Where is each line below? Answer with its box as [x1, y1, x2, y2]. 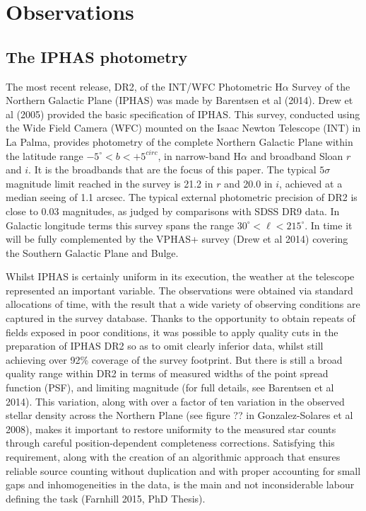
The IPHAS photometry [6, 45, 188, 67]
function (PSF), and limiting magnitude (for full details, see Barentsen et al [6, 380, 334, 395]
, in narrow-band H [158, 148, 241, 163]
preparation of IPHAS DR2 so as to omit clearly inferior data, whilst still [6, 338, 324, 353]
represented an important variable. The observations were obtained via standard [6, 282, 353, 297]
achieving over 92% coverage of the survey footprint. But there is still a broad [6, 352, 343, 367]
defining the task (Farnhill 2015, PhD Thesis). [6, 490, 206, 505]
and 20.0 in [224, 176, 273, 190]
